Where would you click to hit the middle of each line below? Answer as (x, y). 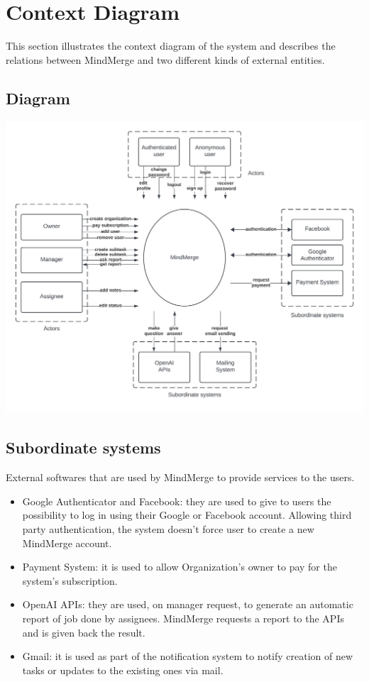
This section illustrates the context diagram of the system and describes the (171, 46)
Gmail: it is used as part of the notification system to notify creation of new (188, 656)
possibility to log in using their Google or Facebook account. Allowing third (187, 515)
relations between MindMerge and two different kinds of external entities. (165, 59)
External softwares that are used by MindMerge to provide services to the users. (180, 477)
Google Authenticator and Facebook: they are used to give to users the (177, 501)
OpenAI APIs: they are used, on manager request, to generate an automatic (188, 604)
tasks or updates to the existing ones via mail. (123, 670)
